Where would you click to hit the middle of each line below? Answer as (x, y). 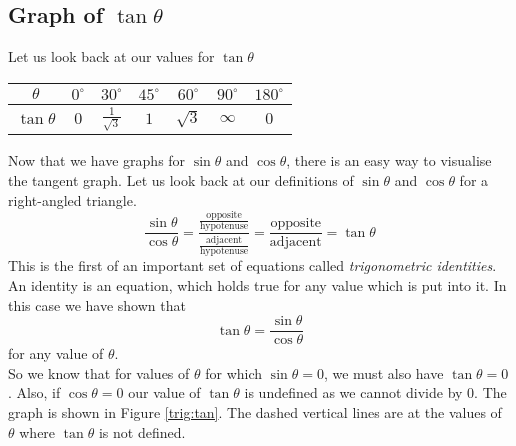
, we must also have (383, 372)
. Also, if (34, 392)
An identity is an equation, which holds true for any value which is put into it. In (257, 285)
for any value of (56, 353)
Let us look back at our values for (111, 56)
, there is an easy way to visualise (389, 160)
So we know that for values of (99, 372)
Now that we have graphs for (97, 160)
